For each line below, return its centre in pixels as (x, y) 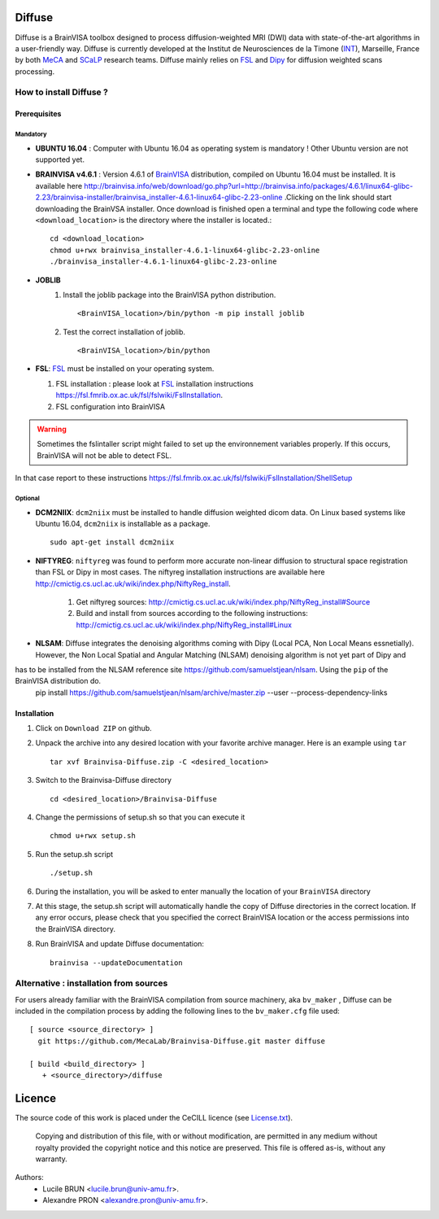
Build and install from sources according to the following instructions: (192, 614)
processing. (35, 71)
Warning (52, 429)
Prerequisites (38, 114)
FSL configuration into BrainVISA (111, 406)
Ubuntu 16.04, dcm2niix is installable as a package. (123, 523)
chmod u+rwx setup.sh (93, 836)
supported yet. (60, 159)
